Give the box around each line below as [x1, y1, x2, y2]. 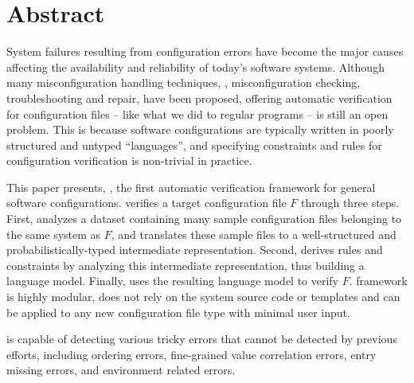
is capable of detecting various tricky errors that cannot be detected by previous [6, 330, 397, 347]
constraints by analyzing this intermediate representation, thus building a [6, 256, 365, 273]
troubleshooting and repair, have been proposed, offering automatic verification [6, 89, 393, 106]
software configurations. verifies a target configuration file [6, 194, 287, 211]
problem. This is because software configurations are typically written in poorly [6, 121, 394, 138]
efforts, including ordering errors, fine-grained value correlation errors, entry [6, 346, 377, 362]
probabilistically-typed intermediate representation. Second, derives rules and [6, 241, 383, 258]
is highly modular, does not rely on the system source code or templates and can [6, 288, 400, 305]
